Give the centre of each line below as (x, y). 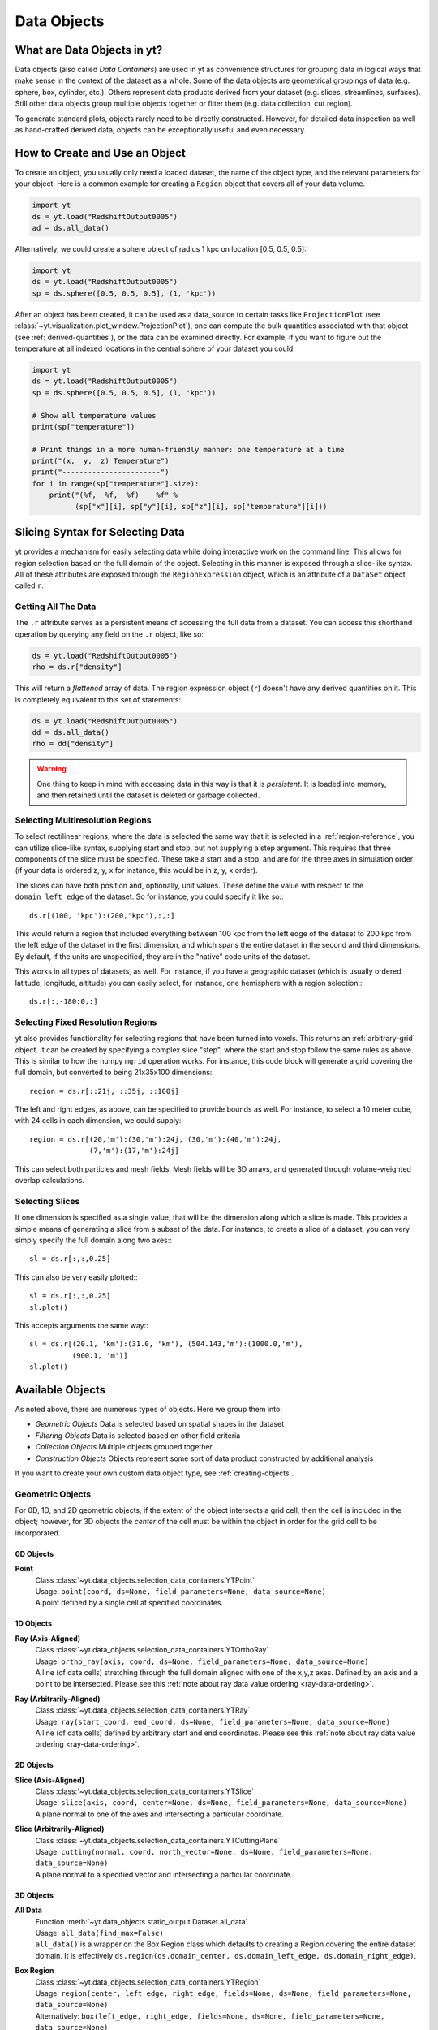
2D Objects (34, 1765)
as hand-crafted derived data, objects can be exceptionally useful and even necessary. (161, 130)
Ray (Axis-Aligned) (48, 1638)
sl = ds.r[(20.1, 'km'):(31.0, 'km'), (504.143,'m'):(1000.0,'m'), (166, 1344)
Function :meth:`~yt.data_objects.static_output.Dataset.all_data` (142, 1921)
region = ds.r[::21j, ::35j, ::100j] (105, 1091)
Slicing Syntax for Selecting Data (100, 532)
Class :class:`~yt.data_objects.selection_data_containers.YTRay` (143, 1710)
